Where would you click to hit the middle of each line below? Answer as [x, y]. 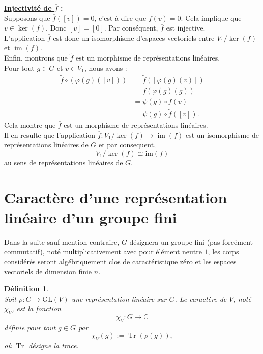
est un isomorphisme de [222, 135]
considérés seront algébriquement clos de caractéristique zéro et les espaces [120, 261]
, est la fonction [36, 308]
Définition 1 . [26, 288]
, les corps [223, 252]
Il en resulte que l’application [50, 135]
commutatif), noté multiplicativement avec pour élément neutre [103, 252]
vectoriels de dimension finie [48, 271]
